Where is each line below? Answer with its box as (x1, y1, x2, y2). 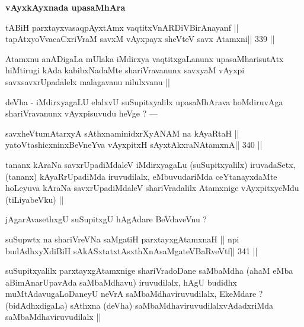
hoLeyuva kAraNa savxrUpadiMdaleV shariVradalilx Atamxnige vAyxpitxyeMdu (5, 182, 299, 194)
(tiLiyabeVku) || (5, 193, 64, 205)
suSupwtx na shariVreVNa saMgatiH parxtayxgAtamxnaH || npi (5, 232, 239, 245)
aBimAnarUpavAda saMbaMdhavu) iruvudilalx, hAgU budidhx (5, 276, 237, 288)
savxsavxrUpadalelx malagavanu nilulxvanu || (5, 75, 170, 88)
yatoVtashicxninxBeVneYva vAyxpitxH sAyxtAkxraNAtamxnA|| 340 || (5, 138, 263, 151)
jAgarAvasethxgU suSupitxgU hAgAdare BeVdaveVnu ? (5, 213, 207, 225)
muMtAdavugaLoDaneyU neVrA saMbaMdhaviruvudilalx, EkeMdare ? (5, 287, 263, 300)
